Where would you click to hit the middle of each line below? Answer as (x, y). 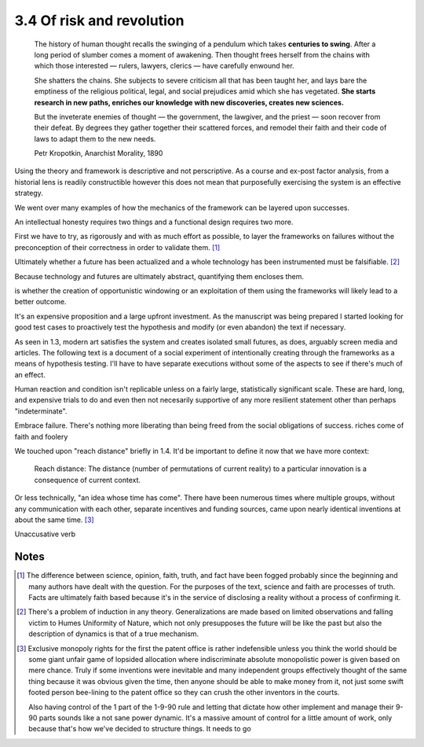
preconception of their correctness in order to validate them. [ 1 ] (117, 247)
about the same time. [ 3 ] (54, 520)
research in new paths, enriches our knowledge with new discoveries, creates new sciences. (189, 102)
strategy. (29, 193)
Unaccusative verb (45, 534)
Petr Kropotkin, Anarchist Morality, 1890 (99, 153)
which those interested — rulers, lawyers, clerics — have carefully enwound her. (164, 66)
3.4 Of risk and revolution (99, 20)
